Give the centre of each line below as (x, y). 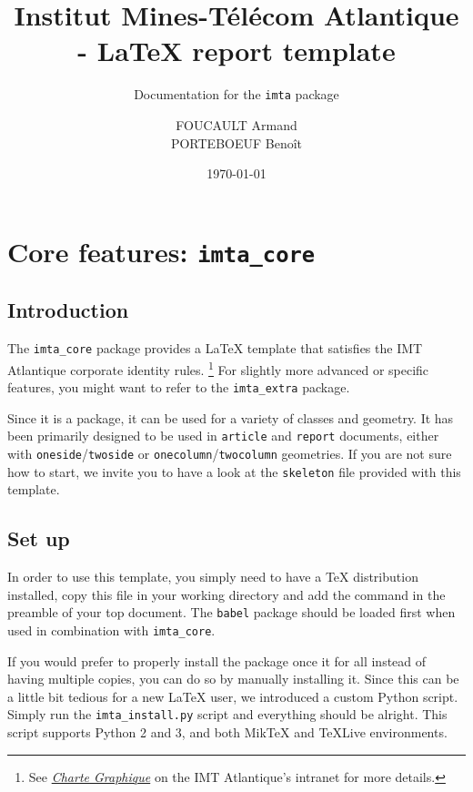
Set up (39, 538)
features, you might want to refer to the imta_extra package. (179, 387)
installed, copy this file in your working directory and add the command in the (226, 594)
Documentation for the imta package (236, 94)
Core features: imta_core (161, 251)
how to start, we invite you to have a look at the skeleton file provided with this (234, 471)
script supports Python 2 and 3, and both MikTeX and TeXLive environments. (227, 732)
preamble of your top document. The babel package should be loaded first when (231, 612)
